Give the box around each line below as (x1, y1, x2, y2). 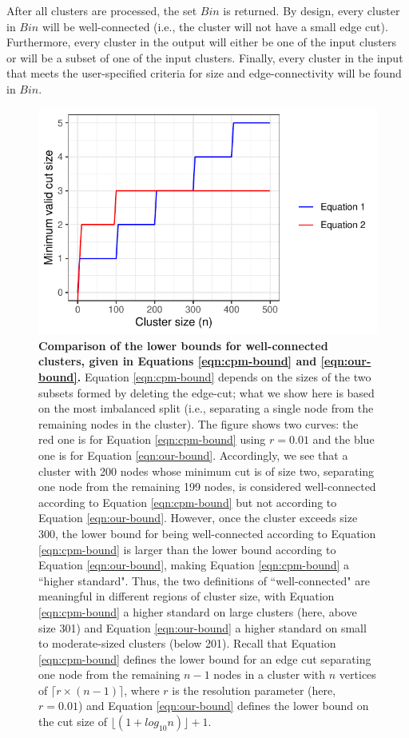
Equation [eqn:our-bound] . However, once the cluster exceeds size (38, 509, 358, 526)
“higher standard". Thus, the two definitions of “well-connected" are (38, 572, 370, 588)
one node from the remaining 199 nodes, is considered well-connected (38, 478, 376, 495)
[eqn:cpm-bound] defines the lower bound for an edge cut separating (38, 650, 371, 667)
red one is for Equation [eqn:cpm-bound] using (38, 431, 266, 448)
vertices (339, 666, 376, 683)
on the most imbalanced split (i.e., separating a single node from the (38, 400, 374, 417)
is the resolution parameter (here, (172, 681, 336, 698)
